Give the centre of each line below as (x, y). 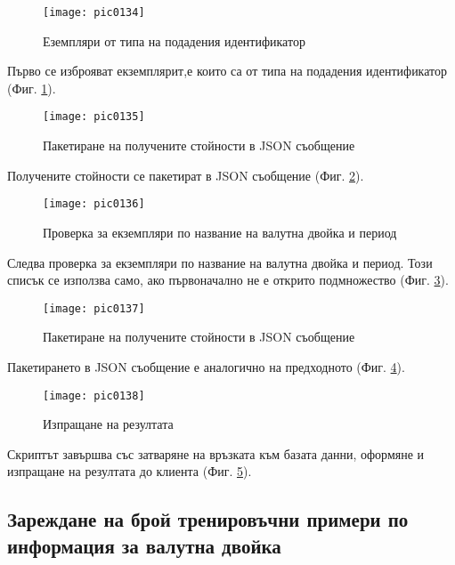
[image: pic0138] (94, 395)
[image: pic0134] (94, 12)
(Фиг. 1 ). (32, 88)
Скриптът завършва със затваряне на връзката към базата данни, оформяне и (216, 453)
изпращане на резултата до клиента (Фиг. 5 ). (130, 471)
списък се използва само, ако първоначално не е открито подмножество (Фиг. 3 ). (228, 280)
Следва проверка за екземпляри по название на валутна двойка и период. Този (220, 262)
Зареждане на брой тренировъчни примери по (208, 519)
